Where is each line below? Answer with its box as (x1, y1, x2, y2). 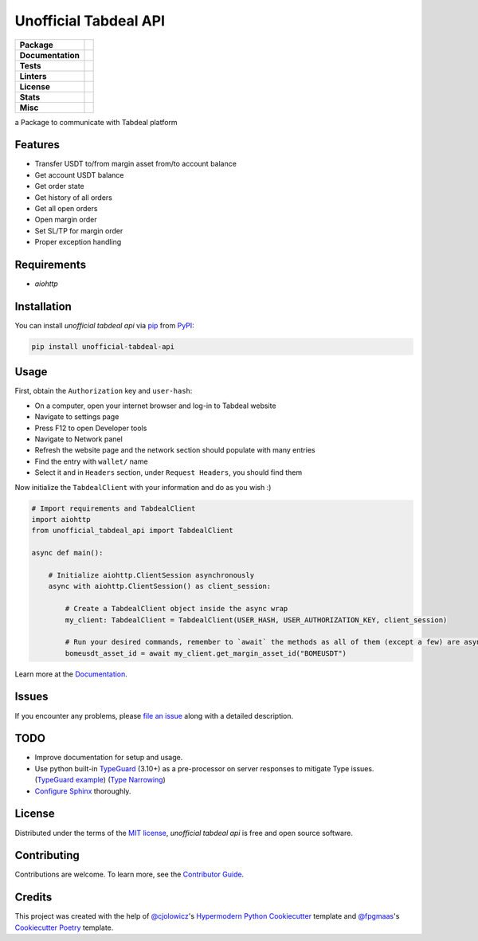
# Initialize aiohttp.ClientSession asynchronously (48, 570, 255, 579)
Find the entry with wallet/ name (34, 457, 148, 466)
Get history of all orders (34, 192, 113, 202)
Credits (14, 891, 53, 904)
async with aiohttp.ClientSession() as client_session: (48, 582, 272, 591)
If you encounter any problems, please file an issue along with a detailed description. (14, 711, 294, 720)
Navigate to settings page (34, 412, 119, 421)
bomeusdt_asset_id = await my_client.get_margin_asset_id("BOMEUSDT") (65, 649, 347, 657)
